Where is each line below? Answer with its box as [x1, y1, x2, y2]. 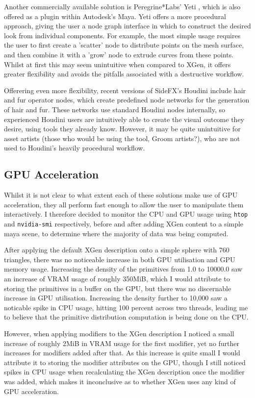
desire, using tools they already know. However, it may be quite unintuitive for [4, 124, 241, 134]
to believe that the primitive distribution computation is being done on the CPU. [4, 312, 249, 322]
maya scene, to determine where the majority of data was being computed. [4, 228, 229, 238]
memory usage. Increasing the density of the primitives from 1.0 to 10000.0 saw [4, 264, 243, 274]
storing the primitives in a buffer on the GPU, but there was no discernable [4, 283, 231, 293]
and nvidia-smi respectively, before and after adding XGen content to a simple [4, 218, 244, 228]
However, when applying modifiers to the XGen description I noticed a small [4, 328, 234, 338]
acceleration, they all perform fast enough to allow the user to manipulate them [4, 199, 244, 209]
